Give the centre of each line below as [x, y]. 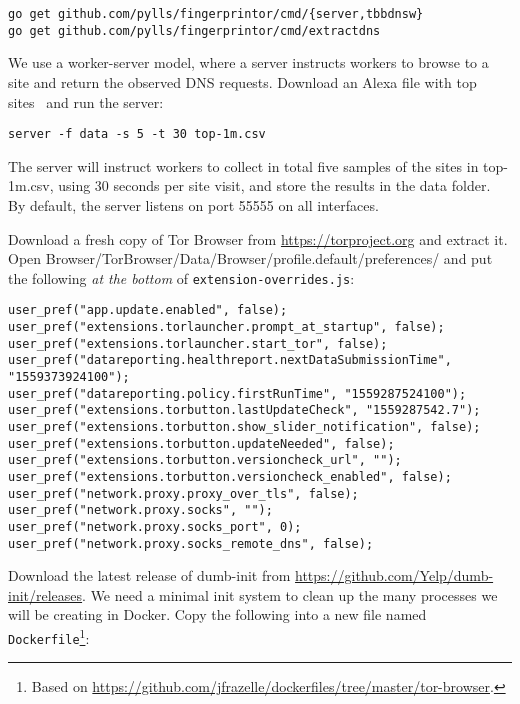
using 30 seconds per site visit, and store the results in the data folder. [274, 185]
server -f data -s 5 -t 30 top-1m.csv [137, 134]
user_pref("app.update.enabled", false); [148, 310]
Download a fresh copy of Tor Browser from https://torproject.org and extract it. [258, 238]
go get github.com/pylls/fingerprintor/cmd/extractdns [194, 30]
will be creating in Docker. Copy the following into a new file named [217, 614]
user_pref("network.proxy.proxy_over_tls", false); [183, 493]
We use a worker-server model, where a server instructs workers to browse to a [248, 62]
